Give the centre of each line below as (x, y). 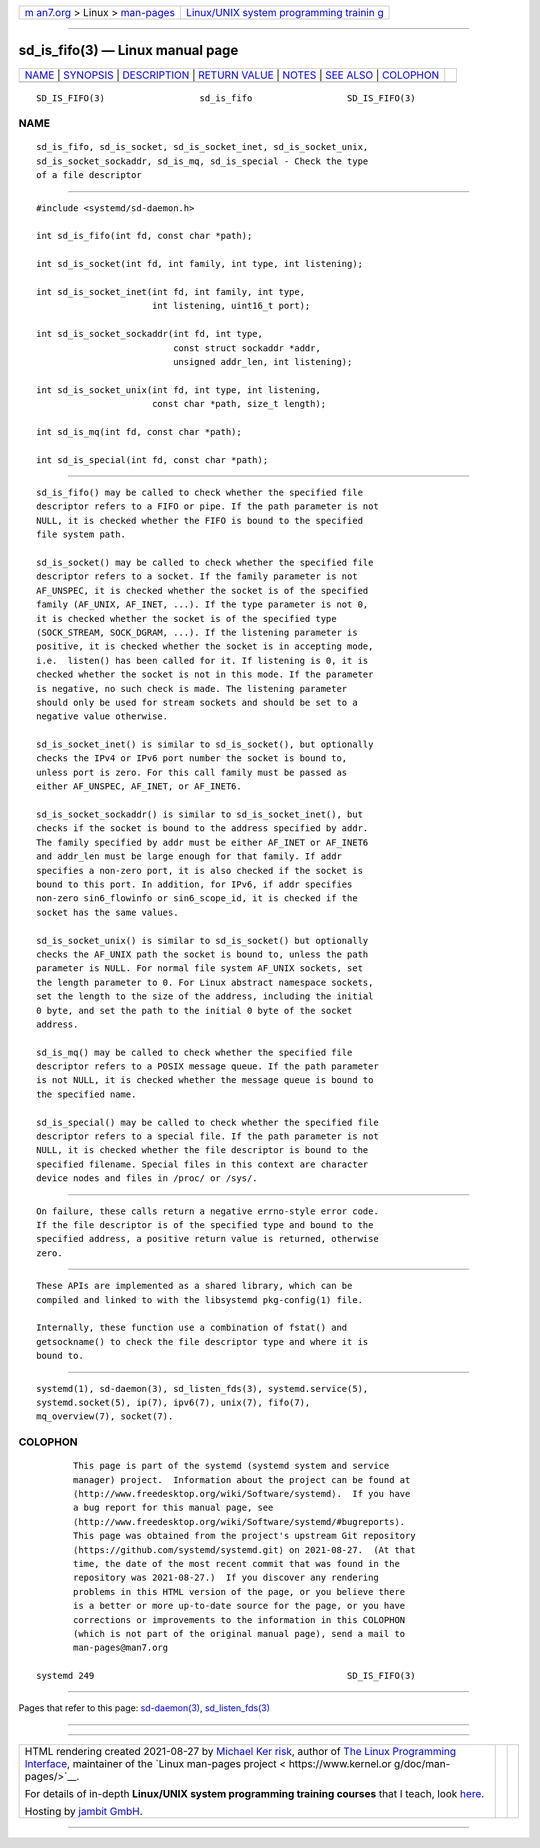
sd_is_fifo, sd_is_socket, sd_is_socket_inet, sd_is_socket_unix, (202, 147)
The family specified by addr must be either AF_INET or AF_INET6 (202, 842)
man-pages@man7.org (121, 1648)
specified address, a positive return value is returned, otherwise (207, 1239)
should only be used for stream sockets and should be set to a (197, 702)
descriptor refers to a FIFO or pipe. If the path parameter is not (207, 506)
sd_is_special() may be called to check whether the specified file (207, 1122)
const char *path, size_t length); (239, 404)
